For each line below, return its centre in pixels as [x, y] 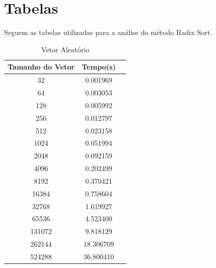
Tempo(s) [99, 67]
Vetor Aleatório [65, 49]
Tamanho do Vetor [41, 67]
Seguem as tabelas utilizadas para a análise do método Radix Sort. [108, 32]
